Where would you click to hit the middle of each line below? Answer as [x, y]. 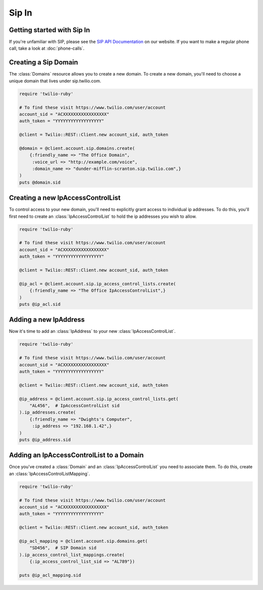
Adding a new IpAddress [47, 320]
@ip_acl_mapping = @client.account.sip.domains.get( [84, 541]
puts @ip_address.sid [45, 439]
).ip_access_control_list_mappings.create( [72, 555]
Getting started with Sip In [49, 30]
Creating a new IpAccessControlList [65, 198]
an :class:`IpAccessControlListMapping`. [49, 474]
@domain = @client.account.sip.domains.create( [77, 148]
